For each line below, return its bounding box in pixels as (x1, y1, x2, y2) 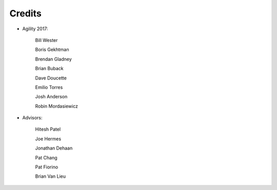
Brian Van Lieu (35, 173, 66, 179)
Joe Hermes (35, 136, 62, 142)
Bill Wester (35, 37, 58, 43)
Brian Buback (35, 66, 64, 72)
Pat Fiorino (35, 164, 58, 170)
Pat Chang (35, 154, 57, 161)
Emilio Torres (35, 84, 63, 90)
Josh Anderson (35, 94, 68, 100)
